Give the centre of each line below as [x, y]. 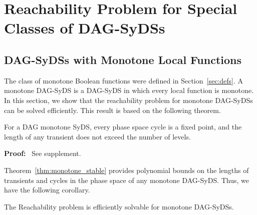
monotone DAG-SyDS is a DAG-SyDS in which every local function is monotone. [129, 90]
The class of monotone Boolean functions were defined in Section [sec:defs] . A [124, 80]
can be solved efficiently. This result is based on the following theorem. [112, 110]
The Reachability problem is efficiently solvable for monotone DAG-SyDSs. [119, 206]
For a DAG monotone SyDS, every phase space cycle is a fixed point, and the [123, 127]
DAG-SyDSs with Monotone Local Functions [123, 59]
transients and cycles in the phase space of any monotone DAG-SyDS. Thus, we [127, 180]
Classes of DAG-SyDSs [85, 28]
